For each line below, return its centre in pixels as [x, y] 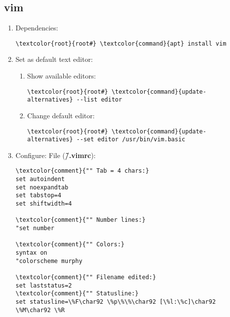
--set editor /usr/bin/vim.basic [131, 140]
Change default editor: [61, 115]
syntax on [31, 253]
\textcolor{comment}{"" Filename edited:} [86, 277]
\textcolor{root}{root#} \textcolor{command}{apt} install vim [121, 43]
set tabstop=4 [38, 196]
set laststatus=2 [44, 285]
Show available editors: [62, 76]
